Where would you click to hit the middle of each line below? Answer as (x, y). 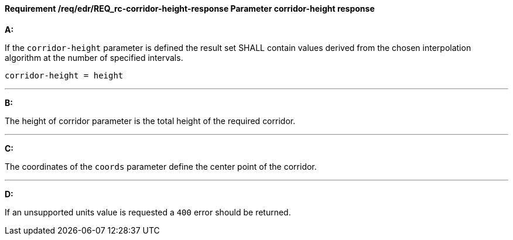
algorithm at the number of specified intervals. (94, 57)
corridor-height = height (64, 75)
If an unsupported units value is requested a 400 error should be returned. (148, 212)
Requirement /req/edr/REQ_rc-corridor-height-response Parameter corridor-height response (190, 8)
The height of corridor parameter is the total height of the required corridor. (150, 121)
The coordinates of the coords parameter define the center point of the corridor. (161, 166)
